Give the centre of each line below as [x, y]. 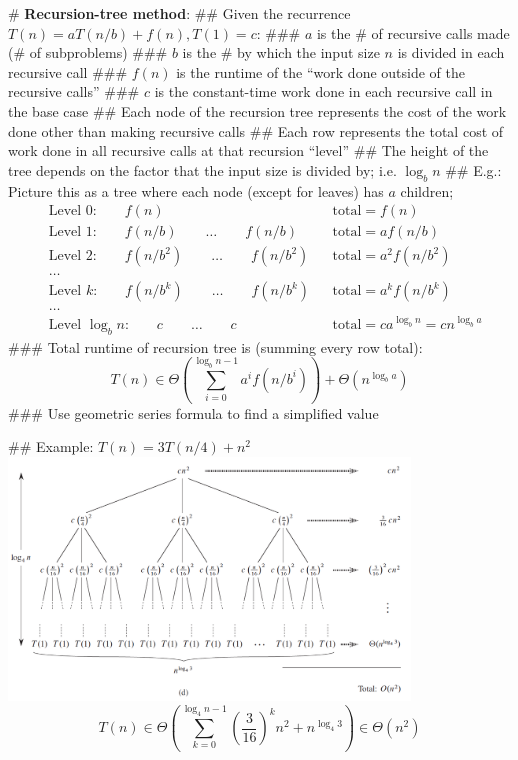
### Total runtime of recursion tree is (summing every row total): [215, 346]
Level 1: [72, 232]
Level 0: [72, 211]
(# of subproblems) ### [88, 52]
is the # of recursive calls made [413, 32]
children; [427, 190]
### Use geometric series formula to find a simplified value [193, 412]
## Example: [51, 446]
